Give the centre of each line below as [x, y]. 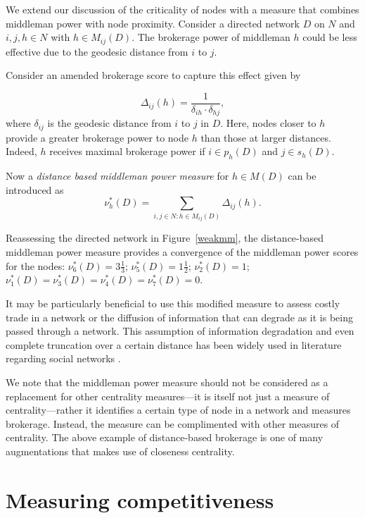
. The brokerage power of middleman [211, 37]
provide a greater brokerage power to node [97, 137]
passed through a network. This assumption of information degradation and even [180, 331]
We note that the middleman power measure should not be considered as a [167, 382]
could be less [330, 37]
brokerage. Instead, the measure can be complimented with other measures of [173, 423]
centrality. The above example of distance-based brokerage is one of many [165, 437]
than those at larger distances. [266, 137]
